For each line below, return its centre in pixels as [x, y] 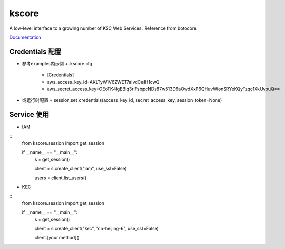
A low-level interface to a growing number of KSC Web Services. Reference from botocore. [103, 28]
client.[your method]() [57, 238]
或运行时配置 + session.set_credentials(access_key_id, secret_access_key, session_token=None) [122, 100]
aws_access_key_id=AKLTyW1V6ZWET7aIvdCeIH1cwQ [103, 82]
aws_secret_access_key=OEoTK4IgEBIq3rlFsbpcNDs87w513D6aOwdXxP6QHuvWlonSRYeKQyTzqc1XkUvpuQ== [164, 89]
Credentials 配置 [35, 51]
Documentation [25, 37]
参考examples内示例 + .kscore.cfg [57, 63]
